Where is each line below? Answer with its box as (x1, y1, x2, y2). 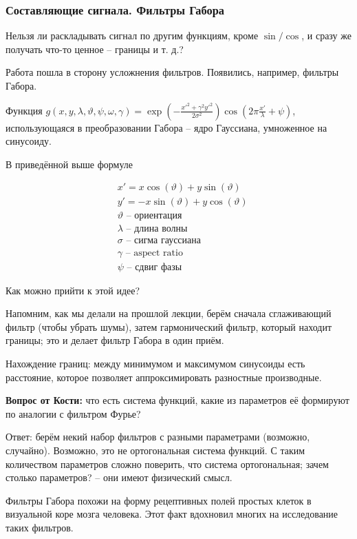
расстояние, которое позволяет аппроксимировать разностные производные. (6, 369, 322, 384)
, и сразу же (301, 28, 351, 43)
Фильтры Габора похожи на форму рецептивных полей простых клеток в (6, 493, 312, 507)
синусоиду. (6, 134, 52, 148)
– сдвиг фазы (127, 262, 182, 272)
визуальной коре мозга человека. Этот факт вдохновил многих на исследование (6, 507, 338, 521)
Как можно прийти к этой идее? (6, 283, 140, 297)
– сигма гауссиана (126, 235, 201, 245)
